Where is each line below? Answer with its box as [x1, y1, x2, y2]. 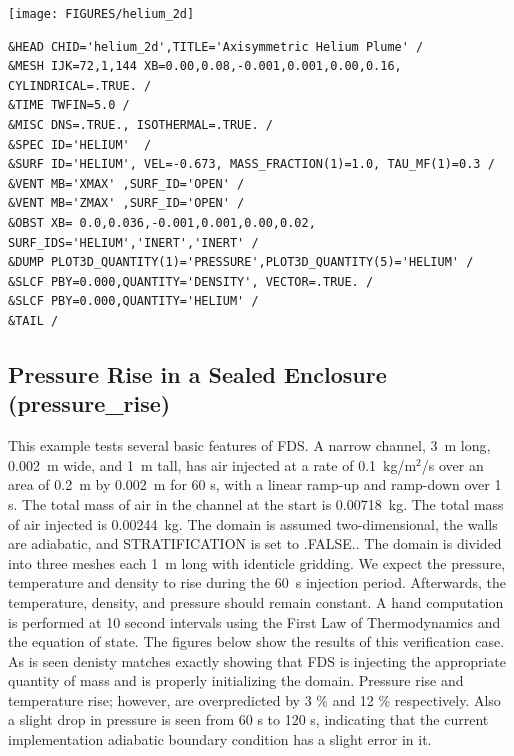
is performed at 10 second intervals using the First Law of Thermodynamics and [8, 611, 501, 632]
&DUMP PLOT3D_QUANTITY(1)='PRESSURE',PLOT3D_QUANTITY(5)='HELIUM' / [8, 255, 474, 270]
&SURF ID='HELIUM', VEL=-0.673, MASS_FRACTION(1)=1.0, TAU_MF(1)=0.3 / [8, 157, 495, 172]
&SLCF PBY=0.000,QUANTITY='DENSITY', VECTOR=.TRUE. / [8, 274, 374, 289]
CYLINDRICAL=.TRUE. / [8, 78, 152, 93]
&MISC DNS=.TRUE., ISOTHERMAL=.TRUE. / [8, 118, 273, 133]
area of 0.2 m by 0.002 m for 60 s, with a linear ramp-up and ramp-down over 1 [8, 474, 502, 495]
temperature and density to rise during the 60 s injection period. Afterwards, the [8, 572, 507, 593]
